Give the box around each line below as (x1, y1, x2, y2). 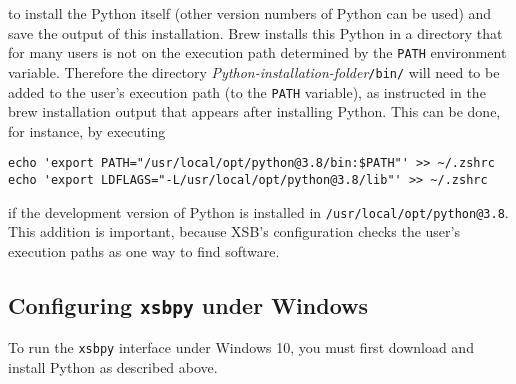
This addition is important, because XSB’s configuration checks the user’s (8, 221, 460, 242)
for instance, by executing (8, 120, 166, 141)
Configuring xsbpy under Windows (8, 289, 369, 320)
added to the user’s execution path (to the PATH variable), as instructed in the (8, 81, 486, 102)
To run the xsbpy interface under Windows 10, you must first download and (8, 337, 474, 358)
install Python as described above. (8, 356, 218, 377)
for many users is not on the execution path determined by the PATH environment (8, 42, 507, 63)
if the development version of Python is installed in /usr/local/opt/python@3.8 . (8, 201, 509, 222)
